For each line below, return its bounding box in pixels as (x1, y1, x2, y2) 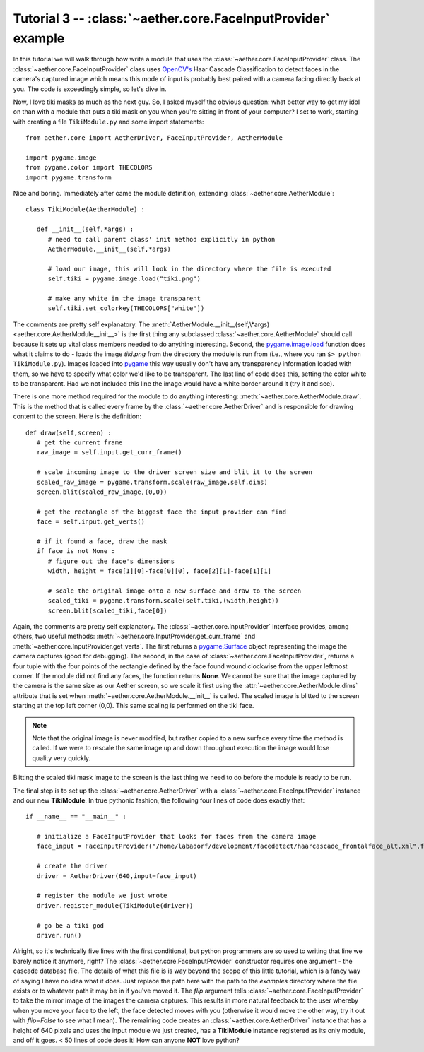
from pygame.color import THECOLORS (25, 163, 153, 172)
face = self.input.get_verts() (36, 518, 145, 526)
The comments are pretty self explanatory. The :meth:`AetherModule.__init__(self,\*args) (13, 320, 270, 329)
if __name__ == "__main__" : (25, 812, 126, 821)
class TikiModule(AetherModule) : (25, 206, 145, 213)
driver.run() (36, 931, 82, 939)
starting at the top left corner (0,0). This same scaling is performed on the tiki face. (13, 702, 254, 710)
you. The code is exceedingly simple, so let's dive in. (13, 85, 167, 93)
